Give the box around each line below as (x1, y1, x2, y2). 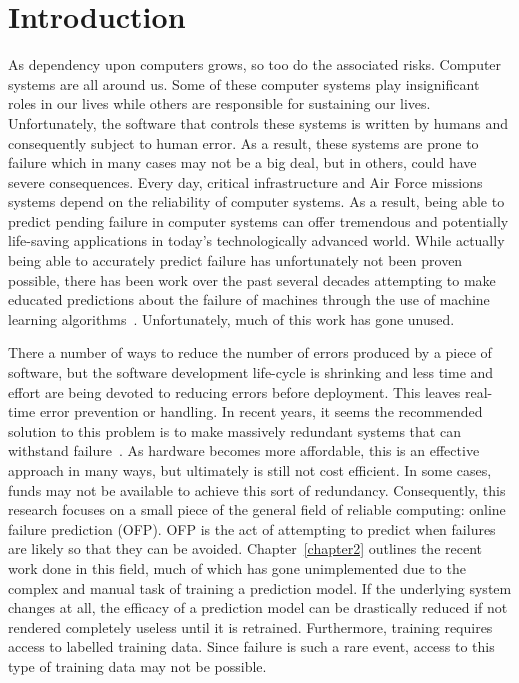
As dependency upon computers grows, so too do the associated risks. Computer (8, 54, 502, 75)
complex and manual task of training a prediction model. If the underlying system (8, 577, 512, 598)
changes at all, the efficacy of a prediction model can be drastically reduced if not (8, 597, 508, 618)
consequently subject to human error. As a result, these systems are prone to (8, 132, 479, 153)
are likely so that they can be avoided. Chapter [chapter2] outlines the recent (8, 538, 482, 559)
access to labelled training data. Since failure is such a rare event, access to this (8, 636, 495, 657)
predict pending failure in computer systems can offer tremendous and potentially (8, 210, 509, 231)
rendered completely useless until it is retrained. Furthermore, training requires (8, 616, 493, 637)
